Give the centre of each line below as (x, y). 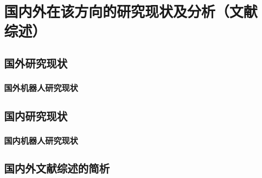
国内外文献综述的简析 (57, 168)
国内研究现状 (36, 115)
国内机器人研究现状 (41, 140)
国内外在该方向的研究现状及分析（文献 (131, 11)
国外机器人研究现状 (41, 88)
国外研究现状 (36, 63)
